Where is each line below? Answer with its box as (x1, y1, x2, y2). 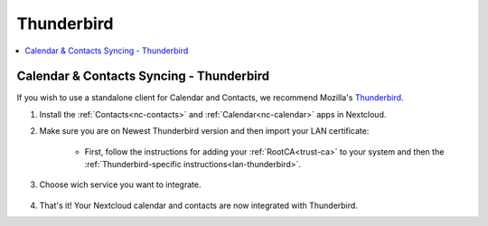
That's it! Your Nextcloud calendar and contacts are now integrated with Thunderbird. (39, 200, 359, 211)
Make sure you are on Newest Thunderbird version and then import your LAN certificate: (39, 126, 370, 137)
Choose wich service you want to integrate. (39, 179, 202, 190)
